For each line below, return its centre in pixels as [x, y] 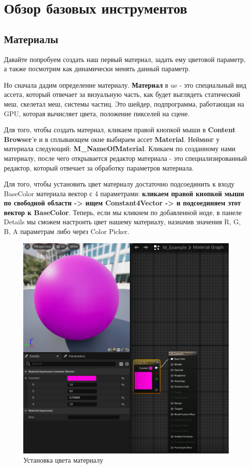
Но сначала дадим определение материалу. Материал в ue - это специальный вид [125, 85]
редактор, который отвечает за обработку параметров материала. [99, 167]
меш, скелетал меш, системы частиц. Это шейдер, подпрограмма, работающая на [124, 103]
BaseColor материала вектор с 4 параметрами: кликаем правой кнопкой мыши [124, 193]
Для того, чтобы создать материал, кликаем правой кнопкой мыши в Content [120, 130]
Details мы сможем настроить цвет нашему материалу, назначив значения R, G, [122, 222]
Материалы [31, 39]
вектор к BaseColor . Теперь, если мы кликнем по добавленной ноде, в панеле [123, 212]
